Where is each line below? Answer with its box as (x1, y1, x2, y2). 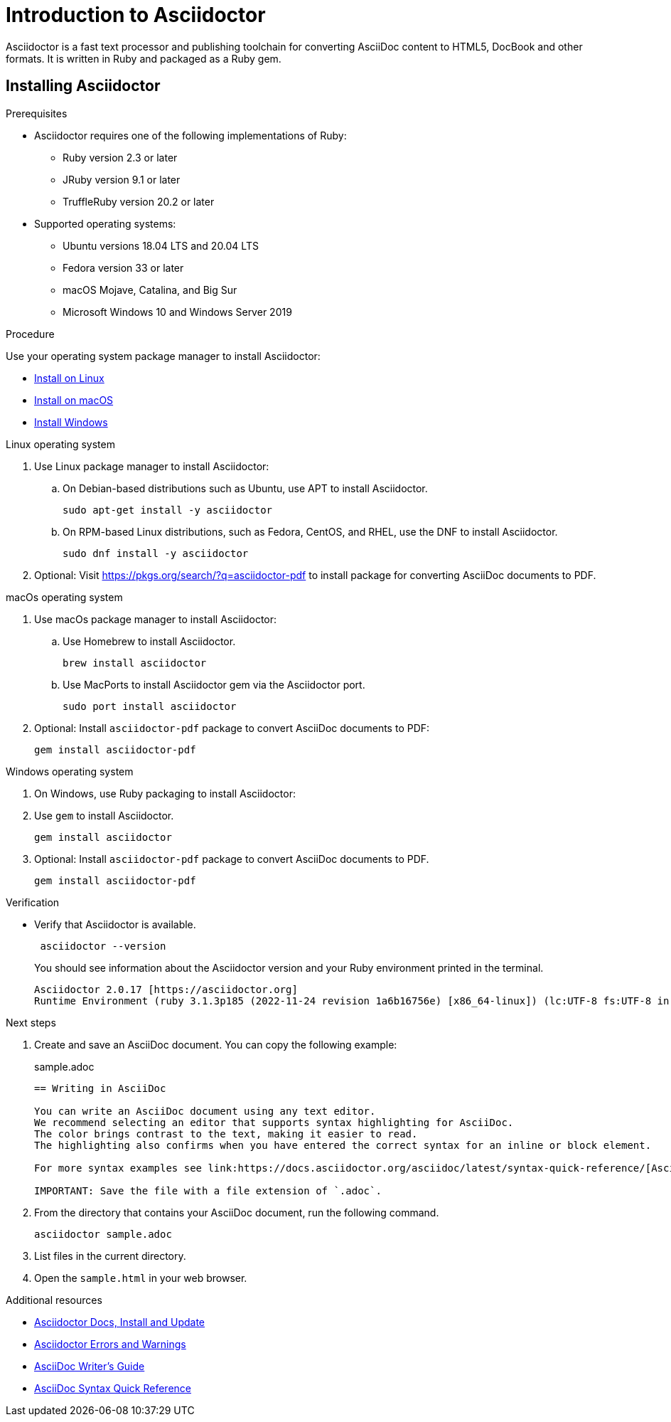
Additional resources (6, 1293, 102, 1306)
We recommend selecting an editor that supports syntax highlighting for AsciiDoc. (34, 1116, 514, 1128)
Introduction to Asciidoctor (6, 3, 266, 27)
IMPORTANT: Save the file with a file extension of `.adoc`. (34, 1184, 382, 1197)
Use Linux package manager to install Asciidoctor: (34, 460, 269, 472)
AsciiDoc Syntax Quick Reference (34, 1381, 191, 1394)
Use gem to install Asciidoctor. (34, 809, 174, 822)
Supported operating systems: (34, 217, 176, 230)
